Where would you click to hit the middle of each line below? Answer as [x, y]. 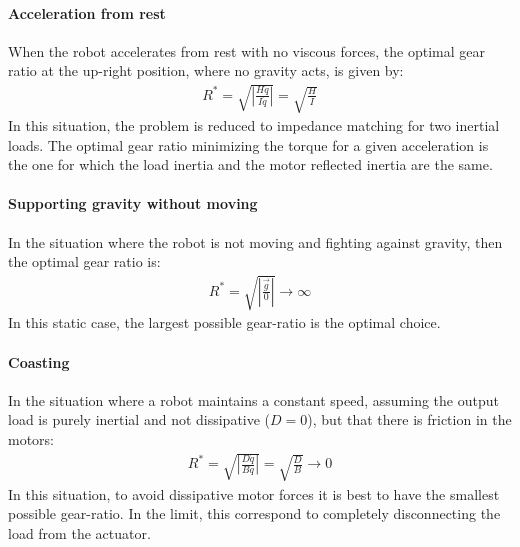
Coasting [39, 361]
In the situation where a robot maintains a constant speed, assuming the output [253, 399]
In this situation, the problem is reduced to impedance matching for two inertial [254, 125]
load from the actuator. [79, 532]
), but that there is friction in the [409, 419]
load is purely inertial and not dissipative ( [139, 419]
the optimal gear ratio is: [84, 261]
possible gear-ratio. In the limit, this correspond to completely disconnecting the [254, 513]
